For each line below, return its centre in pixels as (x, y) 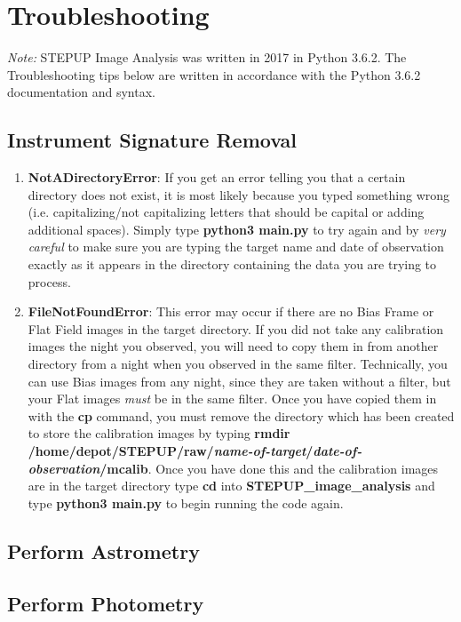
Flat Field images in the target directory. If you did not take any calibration (236, 328)
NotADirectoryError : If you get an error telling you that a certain (217, 177)
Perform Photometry (106, 603)
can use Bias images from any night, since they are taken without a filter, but (239, 381)
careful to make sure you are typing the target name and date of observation (236, 247)
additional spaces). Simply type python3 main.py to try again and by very (237, 229)
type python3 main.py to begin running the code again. (186, 502)
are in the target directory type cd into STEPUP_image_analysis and (231, 486)
